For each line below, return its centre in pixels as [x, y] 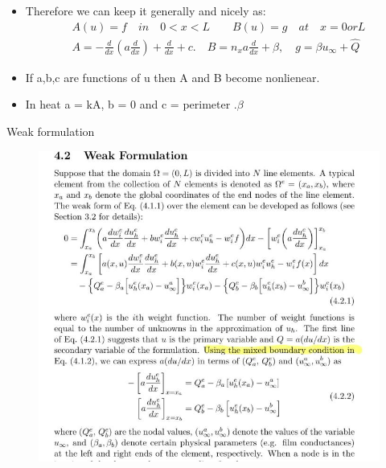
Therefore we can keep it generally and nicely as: [146, 10]
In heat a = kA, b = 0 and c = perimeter [128, 104]
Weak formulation [51, 131]
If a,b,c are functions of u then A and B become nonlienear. [172, 77]
